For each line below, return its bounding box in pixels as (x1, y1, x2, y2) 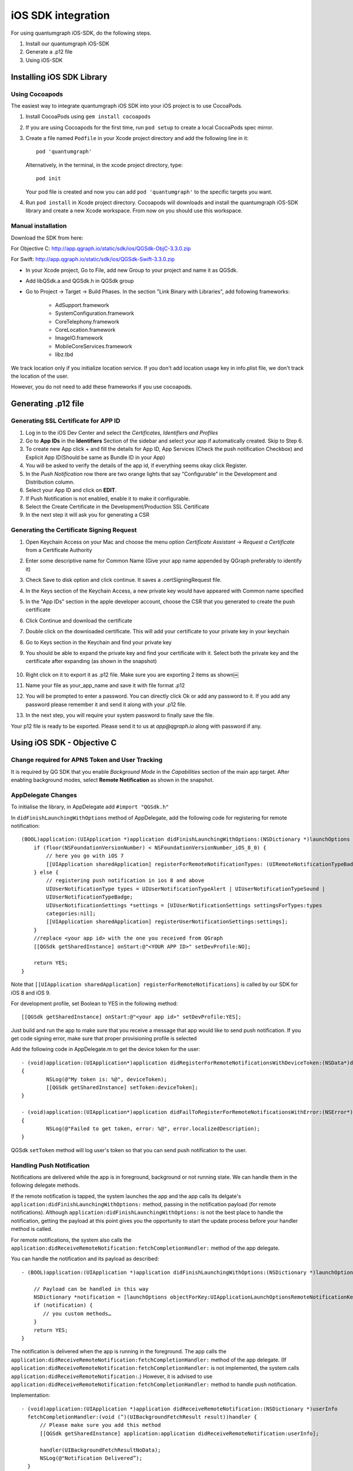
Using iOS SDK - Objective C (11, 738, 117, 748)
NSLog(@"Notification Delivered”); (39, 1455, 142, 1462)
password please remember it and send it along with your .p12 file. (25, 701, 187, 708)
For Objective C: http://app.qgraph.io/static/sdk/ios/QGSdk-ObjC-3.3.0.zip (11, 245, 191, 252)
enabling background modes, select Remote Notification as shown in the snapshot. (11, 777, 214, 784)
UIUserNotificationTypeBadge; (46, 894, 134, 900)
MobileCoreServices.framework (55, 342, 132, 350)
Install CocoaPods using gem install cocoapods (25, 113, 151, 120)
